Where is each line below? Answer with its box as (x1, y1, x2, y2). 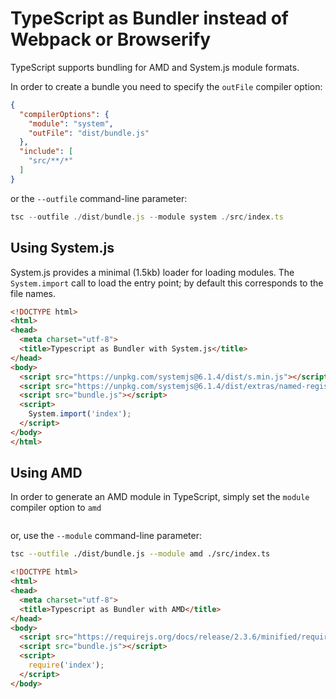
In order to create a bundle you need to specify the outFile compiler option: (10, 80, 323, 92)
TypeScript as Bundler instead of (10, 7, 289, 30)
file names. (10, 287, 57, 299)
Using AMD (10, 465, 83, 482)
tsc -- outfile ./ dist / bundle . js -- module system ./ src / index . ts (10, 212, 284, 222)
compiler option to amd (10, 502, 102, 514)
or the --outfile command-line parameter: (10, 192, 188, 204)
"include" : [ (19, 147, 74, 157)
